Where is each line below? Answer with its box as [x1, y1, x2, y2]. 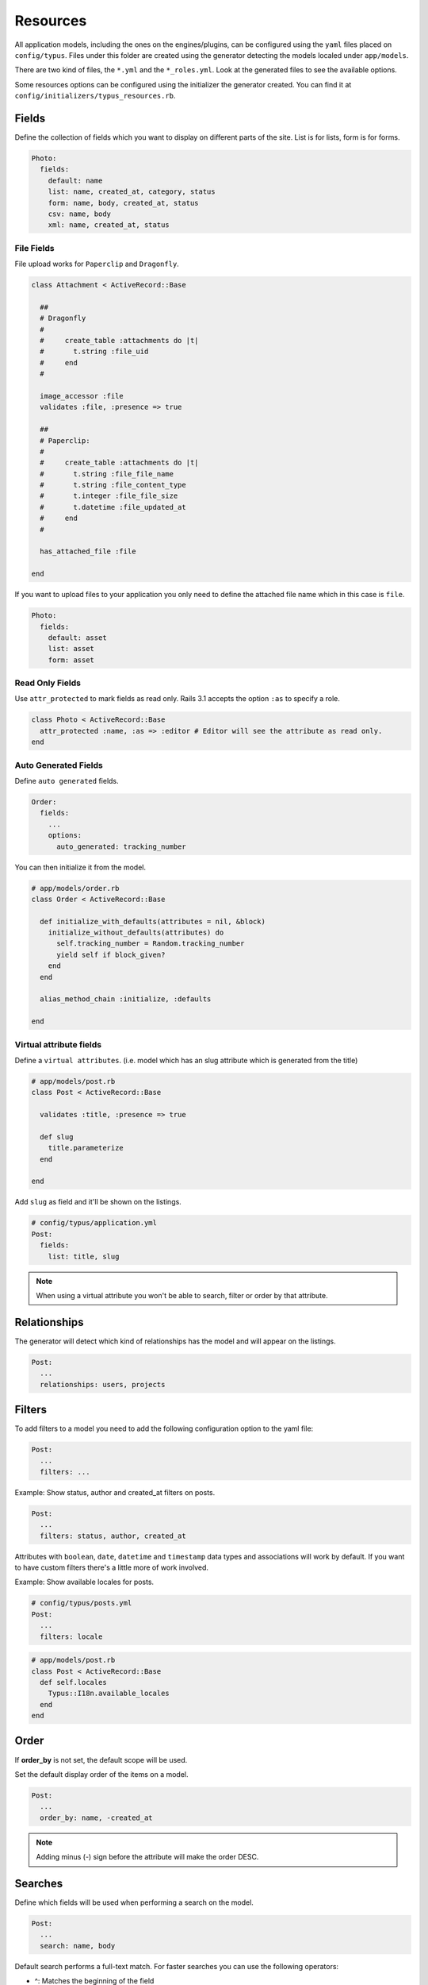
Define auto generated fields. [14, 776, 119, 785]
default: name [48, 175, 103, 185]
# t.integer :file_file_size [40, 491, 178, 500]
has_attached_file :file [40, 547, 136, 556]
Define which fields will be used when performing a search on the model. [14, 1898, 254, 1907]
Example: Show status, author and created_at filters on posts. [14, 1487, 216, 1497]
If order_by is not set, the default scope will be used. [14, 1755, 188, 1764]
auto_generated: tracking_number [56, 842, 186, 851]
